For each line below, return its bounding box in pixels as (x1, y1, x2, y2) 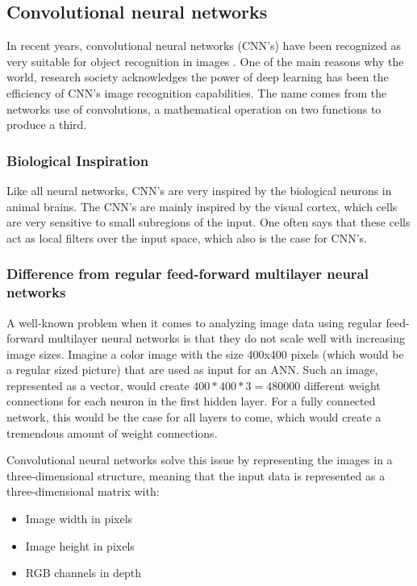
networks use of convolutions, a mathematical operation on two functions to (6, 100, 382, 117)
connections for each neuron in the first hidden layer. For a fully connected (6, 393, 376, 409)
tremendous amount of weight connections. (6, 424, 218, 441)
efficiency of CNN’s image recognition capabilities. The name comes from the (6, 84, 387, 101)
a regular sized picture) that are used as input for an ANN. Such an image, (6, 361, 378, 378)
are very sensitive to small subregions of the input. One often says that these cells (6, 214, 411, 231)
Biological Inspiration (6, 150, 149, 170)
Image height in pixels (25, 537, 135, 554)
